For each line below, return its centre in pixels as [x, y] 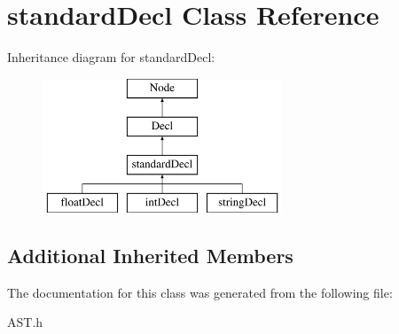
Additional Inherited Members [150, 255]
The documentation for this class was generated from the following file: [200, 292]
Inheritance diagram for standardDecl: [111, 57]
